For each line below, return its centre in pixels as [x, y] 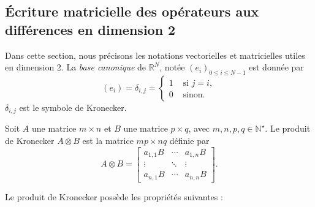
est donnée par [276, 67]
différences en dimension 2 [90, 29]
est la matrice [108, 141]
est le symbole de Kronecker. [73, 107]
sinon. [194, 95]
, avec [199, 128]
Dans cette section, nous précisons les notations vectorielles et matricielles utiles [155, 55]
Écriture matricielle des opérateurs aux [132, 11]
